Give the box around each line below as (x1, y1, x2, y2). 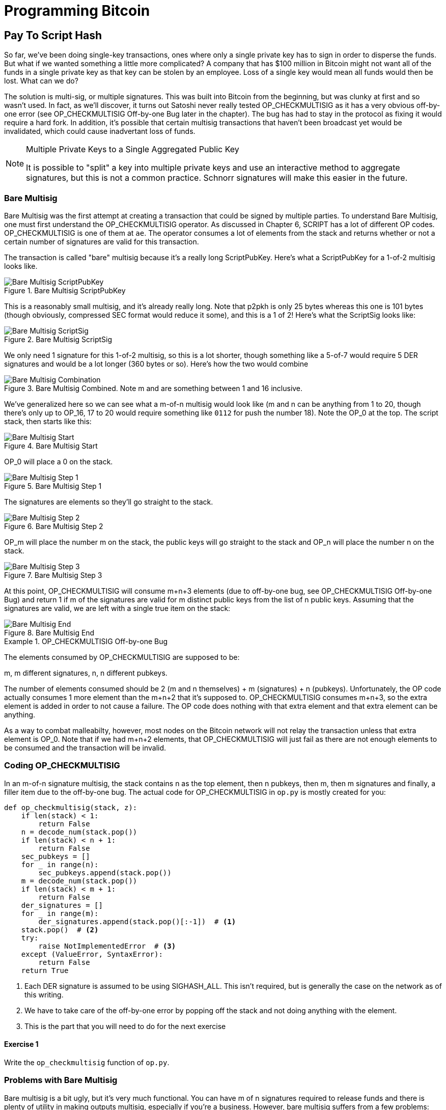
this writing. (24, 990, 64, 999)
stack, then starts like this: (4, 417, 92, 426)
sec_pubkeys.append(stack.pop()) (38, 868, 172, 877)
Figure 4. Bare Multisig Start (4, 441, 98, 450)
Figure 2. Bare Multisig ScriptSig (4, 335, 113, 344)
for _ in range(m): (21, 909, 99, 918)
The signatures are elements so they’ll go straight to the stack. (4, 497, 213, 506)
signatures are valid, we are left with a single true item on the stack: (4, 603, 231, 613)
